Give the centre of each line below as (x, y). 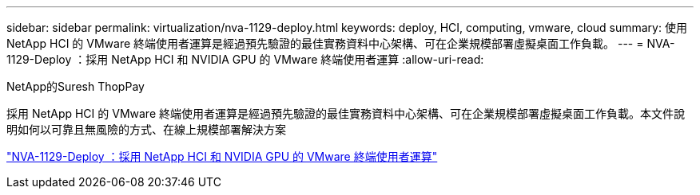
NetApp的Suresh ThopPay (76, 86)
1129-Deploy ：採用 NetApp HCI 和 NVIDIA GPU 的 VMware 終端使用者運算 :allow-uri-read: (245, 59)
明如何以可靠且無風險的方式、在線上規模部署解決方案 (146, 129)
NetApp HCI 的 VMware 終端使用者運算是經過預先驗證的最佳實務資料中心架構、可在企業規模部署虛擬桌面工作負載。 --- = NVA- (341, 43)
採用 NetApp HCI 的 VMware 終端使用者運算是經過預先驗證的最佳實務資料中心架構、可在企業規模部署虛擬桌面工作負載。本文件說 (346, 113)
